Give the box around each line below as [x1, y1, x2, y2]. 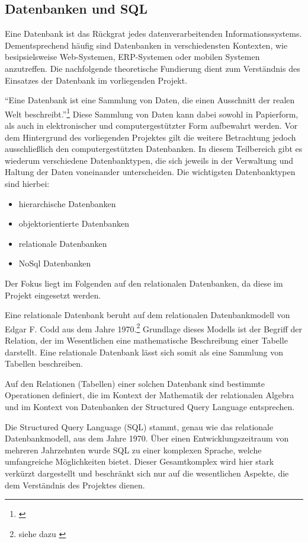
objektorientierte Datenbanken [18, 217, 129, 230]
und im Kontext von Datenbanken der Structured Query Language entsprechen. [5, 400, 295, 412]
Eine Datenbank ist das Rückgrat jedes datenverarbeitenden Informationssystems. [5, 27, 302, 40]
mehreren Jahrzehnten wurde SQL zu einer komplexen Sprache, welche [5, 443, 262, 456]
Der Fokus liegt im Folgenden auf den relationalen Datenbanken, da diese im [5, 277, 283, 289]
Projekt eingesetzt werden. [5, 288, 101, 301]
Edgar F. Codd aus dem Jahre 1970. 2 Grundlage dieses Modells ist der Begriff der [5, 320, 303, 335]
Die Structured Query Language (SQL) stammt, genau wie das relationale [5, 420, 274, 433]
